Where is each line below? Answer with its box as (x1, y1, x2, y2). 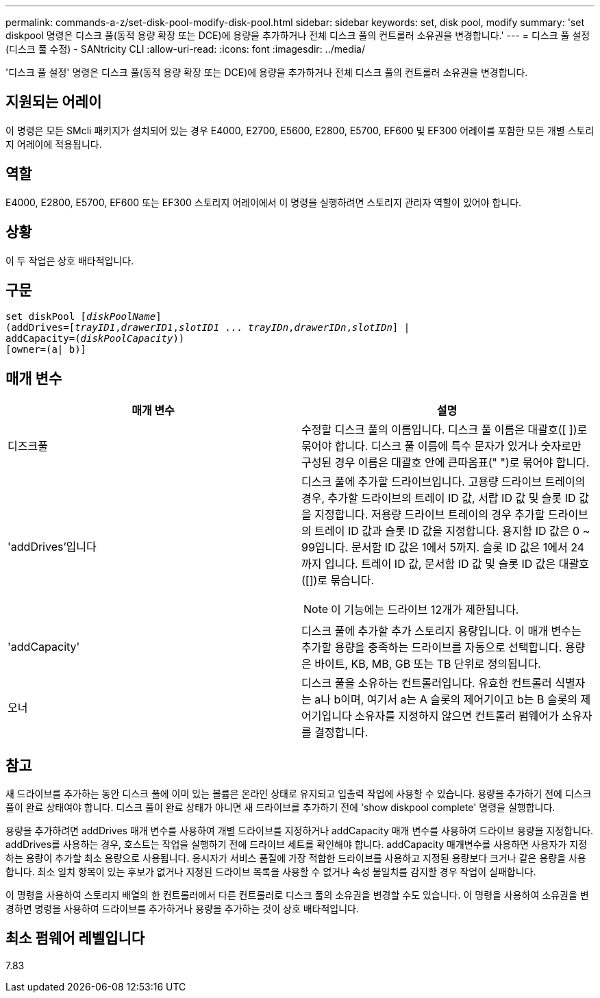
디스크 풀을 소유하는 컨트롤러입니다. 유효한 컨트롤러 (301, 676, 552, 690)
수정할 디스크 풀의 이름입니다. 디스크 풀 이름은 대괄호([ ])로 (301, 423, 588, 437)
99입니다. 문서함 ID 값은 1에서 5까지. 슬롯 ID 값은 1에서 (301, 540, 568, 555)
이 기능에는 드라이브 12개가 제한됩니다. (331, 603, 519, 617)
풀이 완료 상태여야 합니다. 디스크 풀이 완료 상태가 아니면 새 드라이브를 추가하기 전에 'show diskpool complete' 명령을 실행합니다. (5, 801, 555, 814)
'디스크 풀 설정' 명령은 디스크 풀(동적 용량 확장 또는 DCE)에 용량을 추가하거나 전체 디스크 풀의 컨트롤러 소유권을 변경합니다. (5, 66, 528, 78)
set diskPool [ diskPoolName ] (5, 311, 162, 323)
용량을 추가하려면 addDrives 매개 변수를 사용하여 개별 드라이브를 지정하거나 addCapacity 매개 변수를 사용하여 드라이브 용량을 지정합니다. (5, 825, 593, 837)
